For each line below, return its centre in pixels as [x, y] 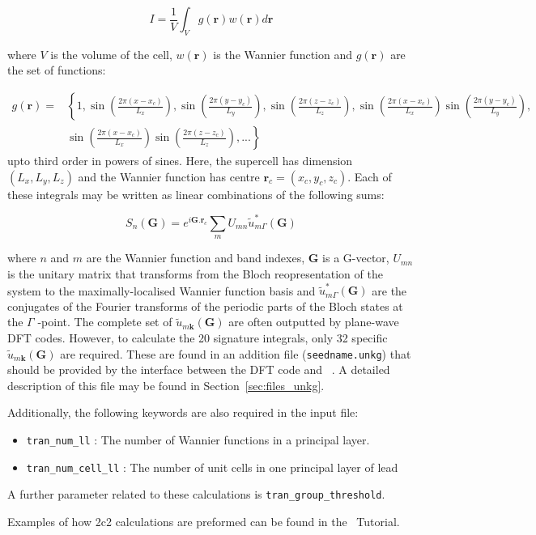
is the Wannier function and [283, 54]
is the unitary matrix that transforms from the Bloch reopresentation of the [195, 273]
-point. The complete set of [105, 322]
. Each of [370, 176]
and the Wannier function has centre [169, 176]
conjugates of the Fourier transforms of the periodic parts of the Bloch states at [205, 306]
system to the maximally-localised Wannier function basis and [162, 290]
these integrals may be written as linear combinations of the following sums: [196, 194]
